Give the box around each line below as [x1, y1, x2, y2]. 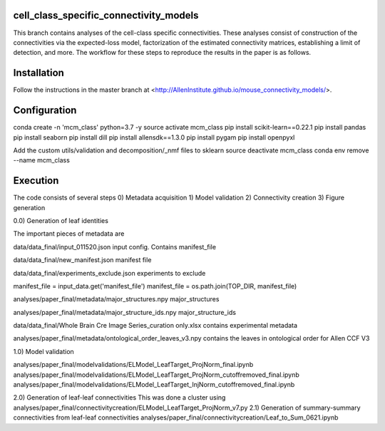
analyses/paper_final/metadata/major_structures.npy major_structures [13, 295, 220, 303]
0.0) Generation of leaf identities [13, 216, 108, 224]
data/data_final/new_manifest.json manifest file [13, 256, 152, 264]
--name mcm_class [13, 156, 71, 165]
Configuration [13, 104, 77, 117]
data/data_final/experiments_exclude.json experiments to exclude [13, 269, 206, 277]
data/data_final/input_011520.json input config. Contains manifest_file [13, 242, 217, 251]
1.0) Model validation [13, 347, 74, 355]
